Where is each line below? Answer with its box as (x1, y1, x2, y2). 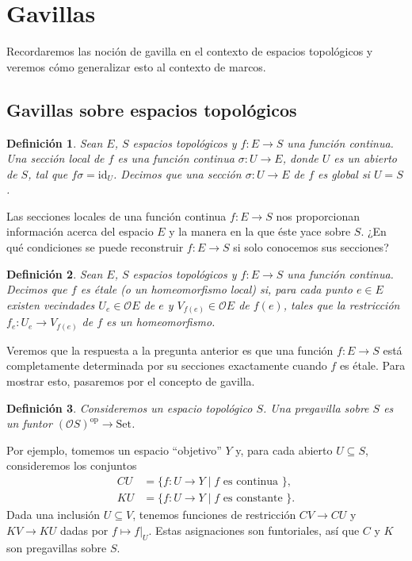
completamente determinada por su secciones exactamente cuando (6, 357, 327, 374)
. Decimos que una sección (113, 165, 242, 182)
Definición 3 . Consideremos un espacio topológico (6, 399, 253, 416)
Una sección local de (6, 150, 105, 167)
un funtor (6, 415, 52, 432)
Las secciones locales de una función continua (6, 207, 227, 224)
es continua (223, 476, 279, 488)
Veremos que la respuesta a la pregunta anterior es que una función (6, 341, 334, 358)
